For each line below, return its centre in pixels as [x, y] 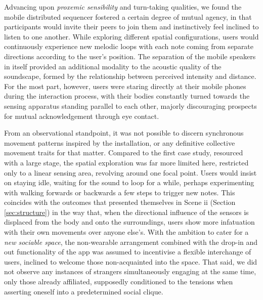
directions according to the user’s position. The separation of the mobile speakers [130, 56]
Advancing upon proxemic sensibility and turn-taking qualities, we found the [123, 7]
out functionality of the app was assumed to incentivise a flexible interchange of [128, 252]
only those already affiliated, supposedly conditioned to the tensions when [119, 282]
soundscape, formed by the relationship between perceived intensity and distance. [130, 76]
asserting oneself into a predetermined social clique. [84, 291]
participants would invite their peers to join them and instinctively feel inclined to [131, 27]
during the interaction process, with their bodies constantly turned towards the [127, 96]
